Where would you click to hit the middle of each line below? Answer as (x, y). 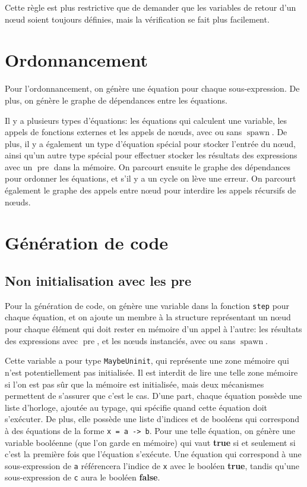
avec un (19, 166)
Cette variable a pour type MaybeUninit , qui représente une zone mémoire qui (147, 360)
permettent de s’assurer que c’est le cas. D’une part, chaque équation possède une (153, 396)
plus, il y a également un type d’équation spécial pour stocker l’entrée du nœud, (150, 143)
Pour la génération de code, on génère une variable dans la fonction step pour (147, 305)
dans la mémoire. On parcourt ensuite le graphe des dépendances (172, 166)
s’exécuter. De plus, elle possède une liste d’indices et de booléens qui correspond (152, 419)
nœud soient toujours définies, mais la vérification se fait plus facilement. (137, 19)
